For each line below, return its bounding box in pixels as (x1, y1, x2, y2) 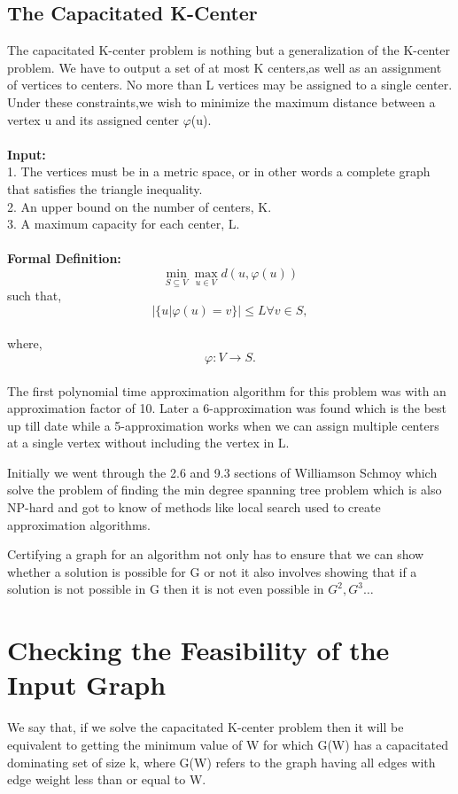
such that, (7, 286, 62, 305)
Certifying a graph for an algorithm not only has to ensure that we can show (7, 545, 424, 564)
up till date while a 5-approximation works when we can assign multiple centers (7, 416, 439, 434)
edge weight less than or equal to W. (7, 770, 206, 789)
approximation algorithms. (7, 515, 151, 533)
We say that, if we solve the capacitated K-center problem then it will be (7, 718, 404, 736)
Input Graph (7, 666, 167, 703)
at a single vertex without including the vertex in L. (7, 433, 290, 452)
